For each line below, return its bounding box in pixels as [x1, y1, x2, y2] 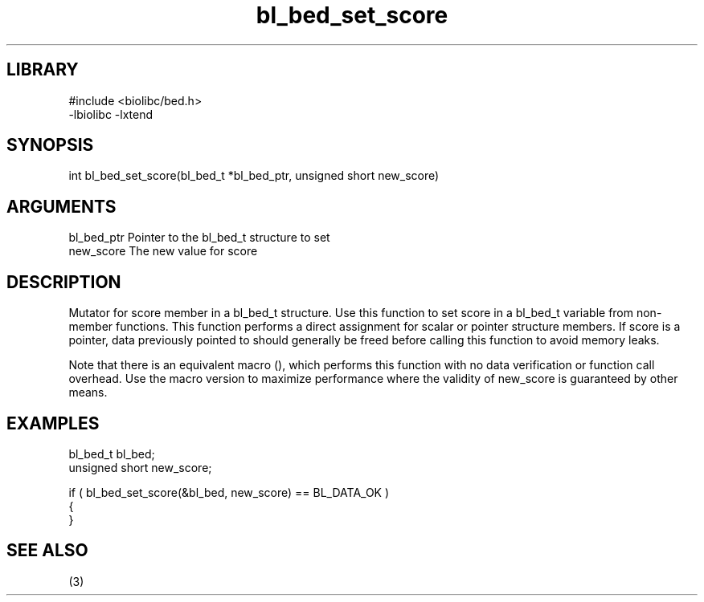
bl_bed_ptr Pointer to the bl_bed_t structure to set [68, 230, 330, 245]
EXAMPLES [6, 413, 100, 433]
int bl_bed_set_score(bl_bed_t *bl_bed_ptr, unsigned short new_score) [68, 169, 440, 183]
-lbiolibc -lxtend [68, 107, 153, 121]
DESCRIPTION [6, 271, 121, 292]
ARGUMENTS [6, 196, 117, 217]
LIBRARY [6, 59, 79, 80]
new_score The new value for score [68, 244, 258, 258]
